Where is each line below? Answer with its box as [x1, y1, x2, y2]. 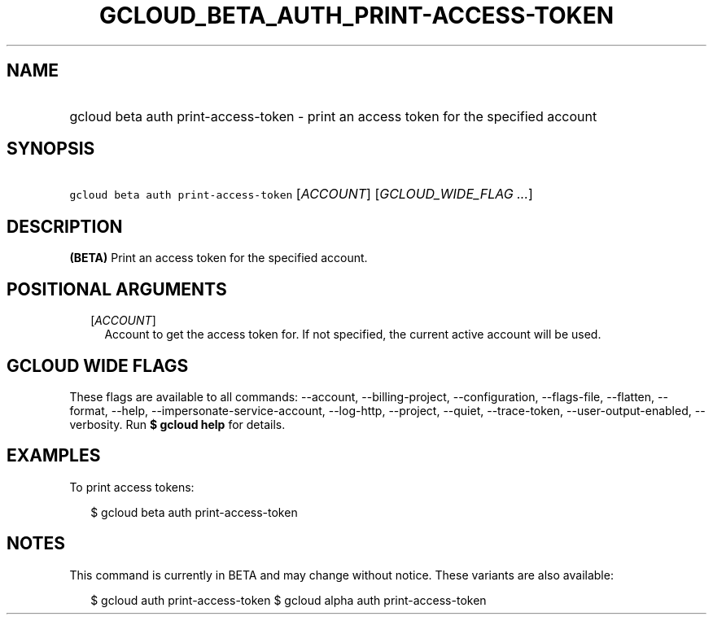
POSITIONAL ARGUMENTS [7, 278, 227, 300]
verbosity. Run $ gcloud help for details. [69, 417, 286, 431]
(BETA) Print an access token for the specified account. [69, 251, 368, 265]
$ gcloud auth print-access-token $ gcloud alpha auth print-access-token [90, 593, 487, 607]
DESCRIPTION [7, 216, 123, 237]
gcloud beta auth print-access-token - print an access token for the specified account [69, 107, 597, 125]
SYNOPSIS [7, 138, 95, 160]
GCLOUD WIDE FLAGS [7, 355, 189, 376]
